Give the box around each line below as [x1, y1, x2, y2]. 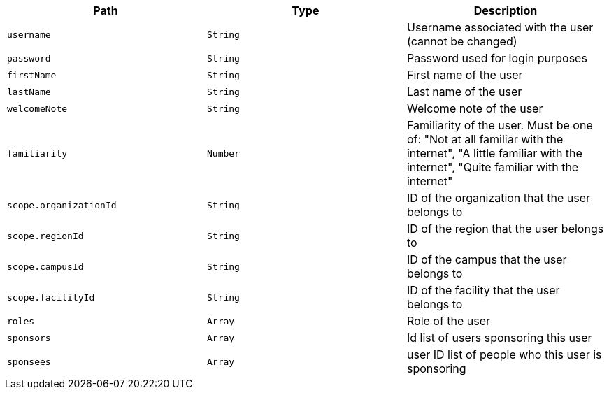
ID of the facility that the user [406, 283, 560, 297]
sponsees [7, 356, 51, 367]
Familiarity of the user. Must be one [406, 118, 593, 132]
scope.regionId [7, 230, 84, 241]
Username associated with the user [406, 20, 594, 34]
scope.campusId [7, 261, 84, 272]
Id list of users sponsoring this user [406, 331, 592, 345]
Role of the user [406, 314, 491, 328]
